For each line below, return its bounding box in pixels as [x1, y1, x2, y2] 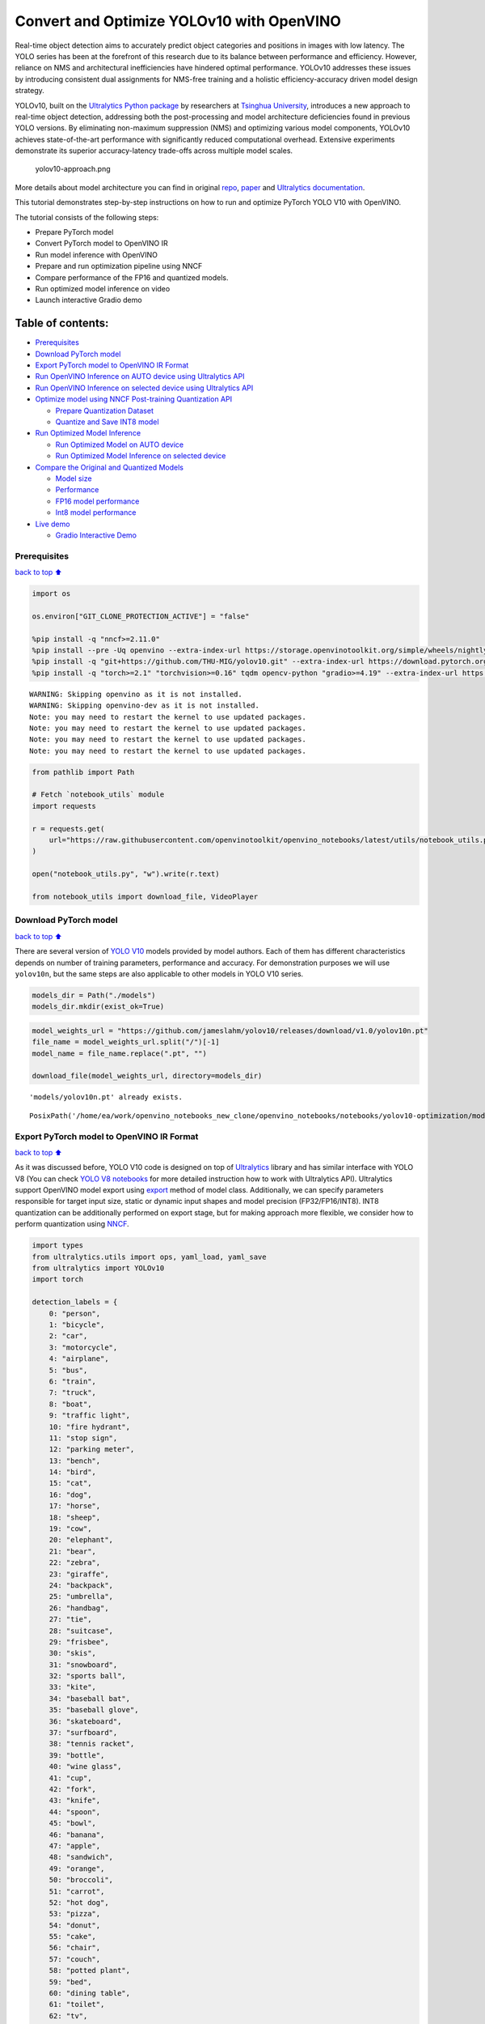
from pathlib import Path [32, 768, 135, 776]
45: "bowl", [48, 1818, 97, 1828]
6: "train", [48, 1376, 97, 1386]
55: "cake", [48, 1932, 97, 1941]
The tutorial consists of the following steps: [15, 212, 159, 222]
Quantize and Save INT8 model [55, 417, 159, 427]
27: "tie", [48, 1615, 92, 1624]
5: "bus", [48, 1365, 88, 1375]
